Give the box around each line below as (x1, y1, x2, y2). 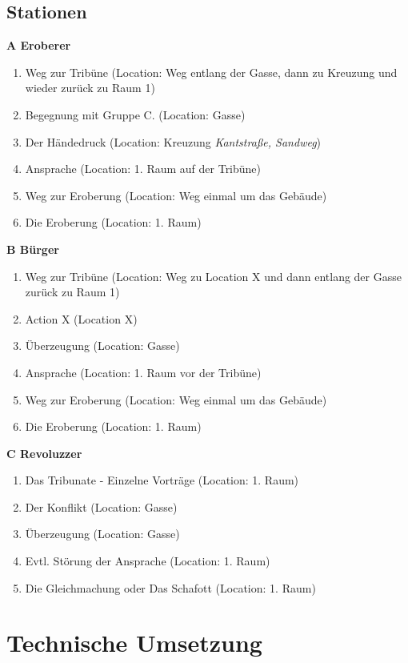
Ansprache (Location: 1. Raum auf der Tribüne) (25, 160, 262, 177)
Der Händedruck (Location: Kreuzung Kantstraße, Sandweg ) (25, 133, 322, 150)
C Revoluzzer (6, 444, 82, 461)
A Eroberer (6, 37, 71, 54)
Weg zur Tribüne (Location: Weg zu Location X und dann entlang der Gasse (25, 267, 402, 284)
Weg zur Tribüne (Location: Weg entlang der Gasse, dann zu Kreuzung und (25, 63, 398, 80)
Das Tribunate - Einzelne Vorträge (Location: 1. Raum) (25, 472, 299, 488)
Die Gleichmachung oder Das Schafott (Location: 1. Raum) (25, 579, 316, 596)
